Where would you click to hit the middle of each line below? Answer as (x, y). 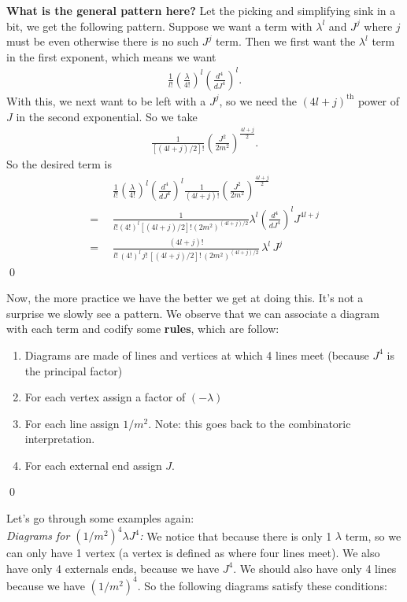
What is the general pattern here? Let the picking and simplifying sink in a (201, 10)
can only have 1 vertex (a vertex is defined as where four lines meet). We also (193, 553)
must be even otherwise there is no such (103, 41)
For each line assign (72, 423)
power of (379, 100)
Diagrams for (38, 536)
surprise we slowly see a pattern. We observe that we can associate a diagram (193, 313)
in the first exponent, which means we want (111, 56)
